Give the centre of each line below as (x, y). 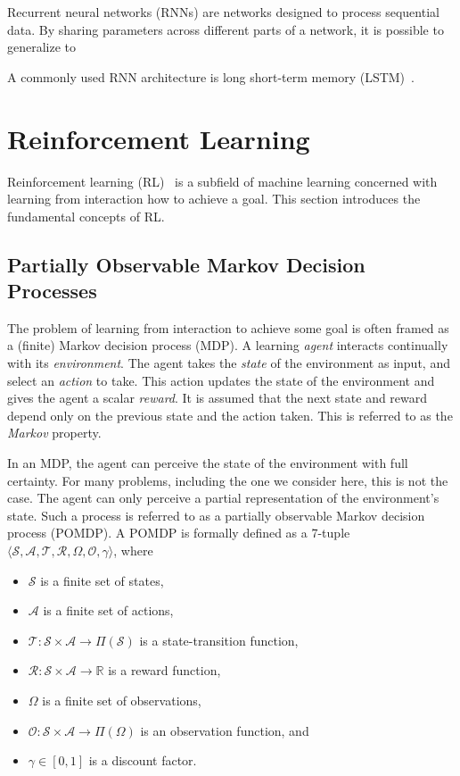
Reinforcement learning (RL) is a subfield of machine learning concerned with (222, 181)
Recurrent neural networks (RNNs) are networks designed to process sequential (223, 12)
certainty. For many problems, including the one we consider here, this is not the (228, 480)
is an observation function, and (225, 730)
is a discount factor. (143, 760)
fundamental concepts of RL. (86, 216)
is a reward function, (164, 670)
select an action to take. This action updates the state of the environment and (221, 380)
